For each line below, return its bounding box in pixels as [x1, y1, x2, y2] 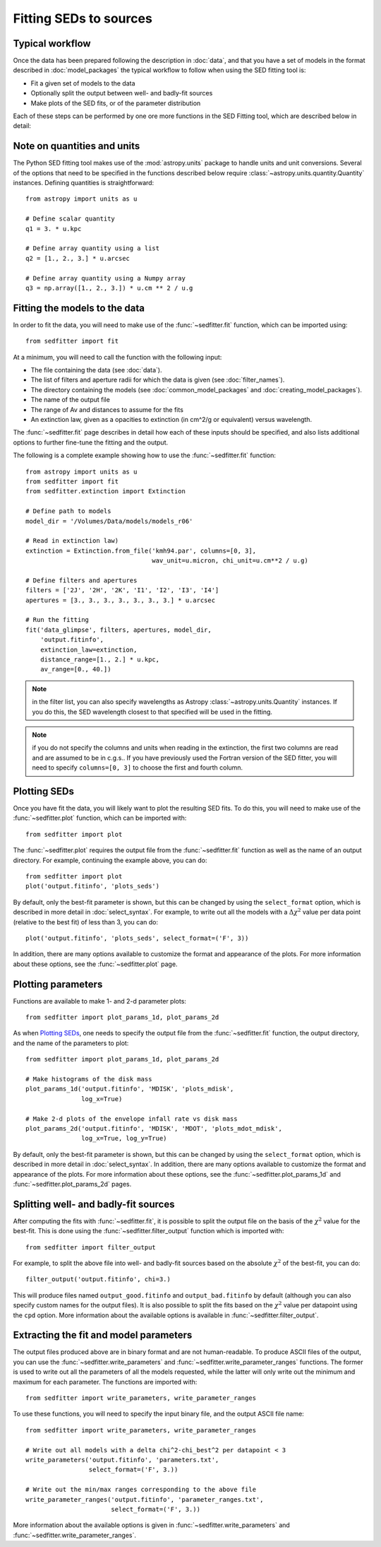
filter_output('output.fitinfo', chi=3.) [25, 1276, 171, 1283]
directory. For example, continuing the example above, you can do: [13, 856, 207, 864]
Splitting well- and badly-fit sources [13, 1198, 175, 1210]
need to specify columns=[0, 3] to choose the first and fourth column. [32, 763, 243, 772]
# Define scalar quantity [25, 215, 116, 223]
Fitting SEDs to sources [13, 11, 153, 26]
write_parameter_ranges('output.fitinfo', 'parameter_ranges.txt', [25, 1495, 264, 1503]
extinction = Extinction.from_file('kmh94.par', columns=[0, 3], [25, 546, 257, 555]
